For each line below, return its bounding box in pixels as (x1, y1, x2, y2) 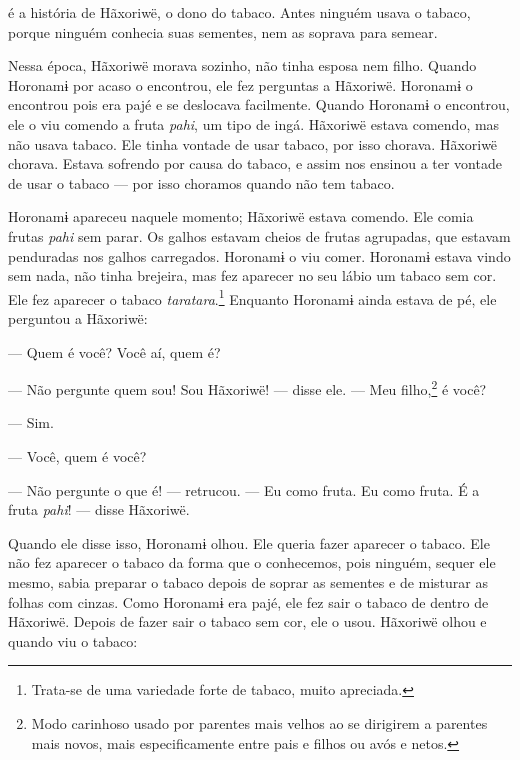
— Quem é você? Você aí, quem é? (8, 341, 221, 362)
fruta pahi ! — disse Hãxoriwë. (8, 499, 190, 520)
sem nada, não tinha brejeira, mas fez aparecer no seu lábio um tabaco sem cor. (8, 265, 497, 286)
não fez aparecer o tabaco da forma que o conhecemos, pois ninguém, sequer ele (8, 552, 496, 573)
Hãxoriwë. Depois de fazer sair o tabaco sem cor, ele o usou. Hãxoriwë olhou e (8, 611, 487, 632)
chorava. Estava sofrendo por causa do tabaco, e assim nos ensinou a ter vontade (8, 153, 502, 174)
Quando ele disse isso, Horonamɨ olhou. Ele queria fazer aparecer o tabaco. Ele (8, 532, 490, 553)
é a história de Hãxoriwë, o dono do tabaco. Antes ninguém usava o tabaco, (8, 2, 471, 22)
